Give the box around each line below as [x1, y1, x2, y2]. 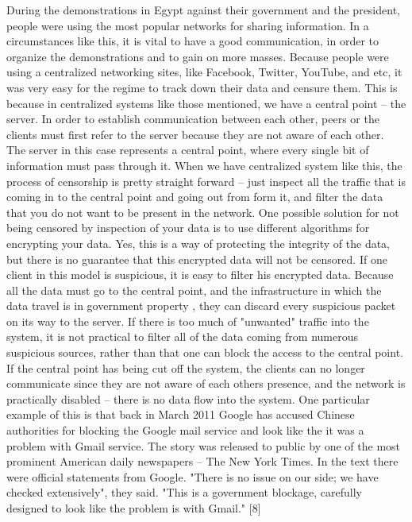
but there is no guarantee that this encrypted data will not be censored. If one [6, 250, 387, 267]
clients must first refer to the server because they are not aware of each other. [6, 126, 384, 142]
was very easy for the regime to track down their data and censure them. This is [6, 79, 398, 95]
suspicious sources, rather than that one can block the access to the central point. [6, 344, 403, 361]
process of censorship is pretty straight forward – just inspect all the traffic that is [6, 172, 406, 189]
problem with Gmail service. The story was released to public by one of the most [6, 437, 401, 454]
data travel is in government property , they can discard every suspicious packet [6, 297, 396, 314]
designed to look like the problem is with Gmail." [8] [6, 500, 261, 516]
